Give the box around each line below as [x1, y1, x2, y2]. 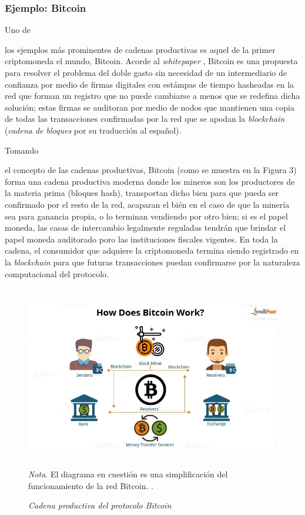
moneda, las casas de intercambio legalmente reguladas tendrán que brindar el [5, 221, 286, 234]
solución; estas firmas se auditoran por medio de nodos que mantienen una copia [5, 101, 294, 113]
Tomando [5, 144, 39, 156]
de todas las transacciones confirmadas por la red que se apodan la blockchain [5, 112, 285, 125]
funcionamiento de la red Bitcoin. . [28, 479, 153, 491]
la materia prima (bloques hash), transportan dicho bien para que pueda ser [5, 187, 279, 199]
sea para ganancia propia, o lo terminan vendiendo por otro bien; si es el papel [5, 210, 288, 222]
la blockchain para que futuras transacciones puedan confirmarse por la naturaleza [5, 255, 300, 268]
